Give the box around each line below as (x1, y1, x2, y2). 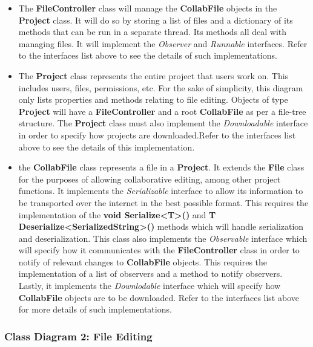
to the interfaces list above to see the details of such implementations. (18, 49, 277, 62)
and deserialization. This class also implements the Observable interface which (18, 232, 308, 244)
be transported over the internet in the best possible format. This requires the (18, 196, 309, 209)
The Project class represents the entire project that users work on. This (18, 69, 289, 82)
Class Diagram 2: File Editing (4, 328, 153, 343)
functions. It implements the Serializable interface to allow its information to (18, 184, 303, 197)
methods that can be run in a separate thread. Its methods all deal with (18, 25, 286, 38)
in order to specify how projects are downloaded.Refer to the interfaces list (18, 128, 296, 141)
